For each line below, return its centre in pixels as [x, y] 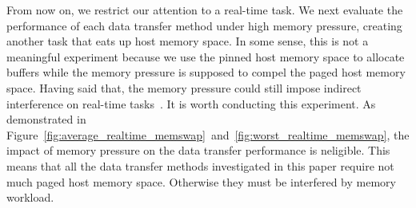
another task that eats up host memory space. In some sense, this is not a [188, 41]
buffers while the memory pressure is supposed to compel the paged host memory [206, 72]
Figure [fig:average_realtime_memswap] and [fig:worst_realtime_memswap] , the [208, 134]
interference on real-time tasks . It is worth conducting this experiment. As [191, 103]
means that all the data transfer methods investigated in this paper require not [200, 165]
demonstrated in [46, 119]
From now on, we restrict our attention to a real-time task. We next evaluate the [205, 10]
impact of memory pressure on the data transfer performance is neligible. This [198, 150]
